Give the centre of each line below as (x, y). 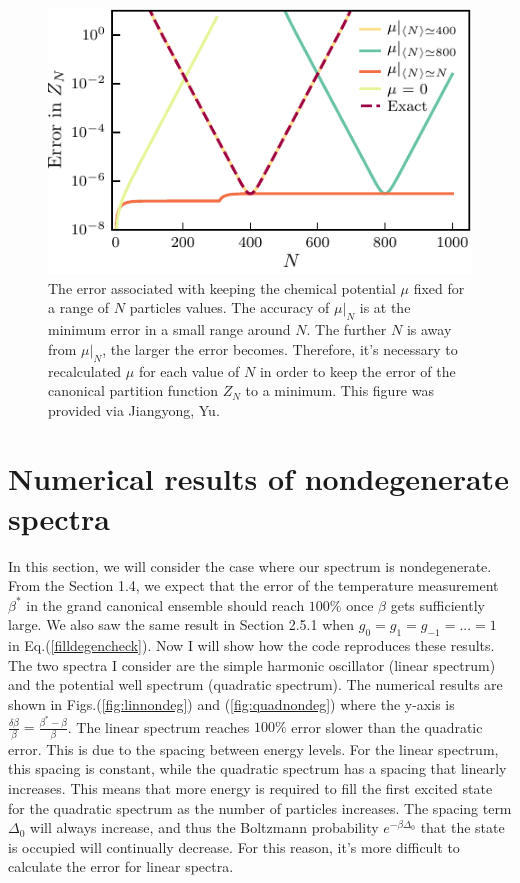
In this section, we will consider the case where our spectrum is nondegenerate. (250, 565)
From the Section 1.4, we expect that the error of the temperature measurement (253, 585)
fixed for (439, 287)
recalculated (85, 370)
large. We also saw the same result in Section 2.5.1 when (181, 624)
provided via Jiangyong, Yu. (134, 409)
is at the (385, 307)
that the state (462, 827)
